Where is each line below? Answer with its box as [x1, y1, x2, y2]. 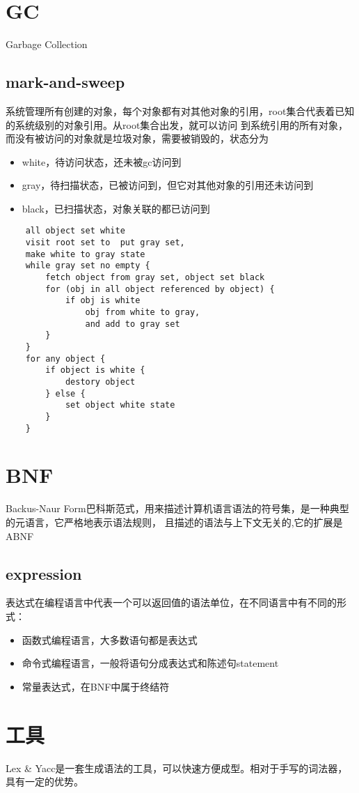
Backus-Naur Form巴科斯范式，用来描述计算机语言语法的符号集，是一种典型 [6, 501, 349, 516]
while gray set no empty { [25, 261, 150, 271]
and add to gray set [85, 318, 180, 329]
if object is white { [45, 365, 145, 376]
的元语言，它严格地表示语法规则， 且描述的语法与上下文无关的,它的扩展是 [6, 515, 343, 530]
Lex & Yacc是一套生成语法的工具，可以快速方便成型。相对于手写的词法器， [6, 760, 348, 775]
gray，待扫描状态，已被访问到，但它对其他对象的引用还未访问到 [22, 178, 314, 192]
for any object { [25, 353, 106, 364]
